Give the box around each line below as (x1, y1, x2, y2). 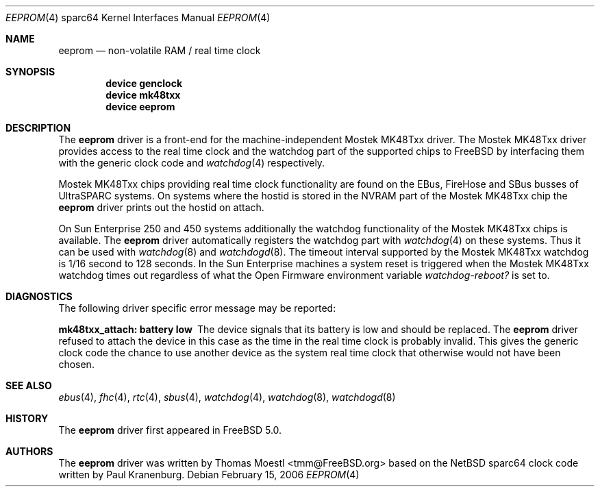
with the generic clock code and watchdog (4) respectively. (58, 157, 325, 169)
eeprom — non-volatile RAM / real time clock (58, 45, 261, 56)
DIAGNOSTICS (5, 291, 73, 302)
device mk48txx (105, 89, 181, 101)
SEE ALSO (5, 380, 52, 391)
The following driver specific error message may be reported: (58, 302, 336, 314)
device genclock (105, 77, 183, 89)
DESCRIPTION (5, 122, 71, 134)
